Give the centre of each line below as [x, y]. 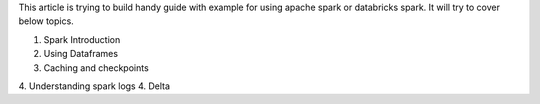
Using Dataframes [81, 54]
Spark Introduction [82, 39]
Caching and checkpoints [96, 67]
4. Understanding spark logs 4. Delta [94, 86]
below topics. [46, 21]
